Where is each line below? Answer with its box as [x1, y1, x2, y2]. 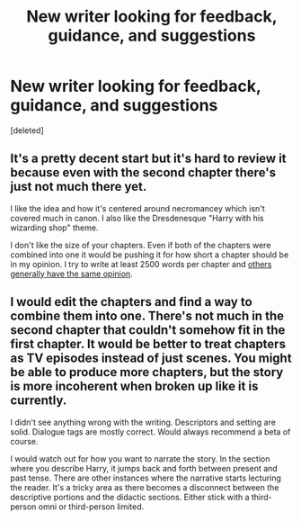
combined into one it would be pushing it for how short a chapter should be [10, 249, 289, 260]
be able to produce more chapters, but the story [10, 364, 284, 380]
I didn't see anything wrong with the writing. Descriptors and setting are [10, 417, 277, 427]
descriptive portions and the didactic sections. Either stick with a [10, 491, 250, 502]
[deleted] [10, 124, 44, 136]
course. [10, 436, 39, 446]
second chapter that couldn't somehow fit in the [10, 322, 286, 338]
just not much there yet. [10, 179, 147, 194]
